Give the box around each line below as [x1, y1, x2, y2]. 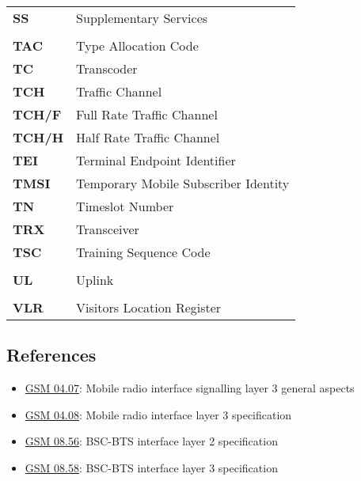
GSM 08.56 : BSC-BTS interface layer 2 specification [25, 433, 278, 449]
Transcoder [76, 59, 138, 78]
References [6, 343, 97, 367]
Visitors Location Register [76, 298, 222, 316]
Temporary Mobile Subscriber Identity [76, 174, 290, 192]
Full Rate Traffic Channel [76, 105, 218, 123]
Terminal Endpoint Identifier [76, 151, 236, 169]
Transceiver [76, 220, 139, 238]
